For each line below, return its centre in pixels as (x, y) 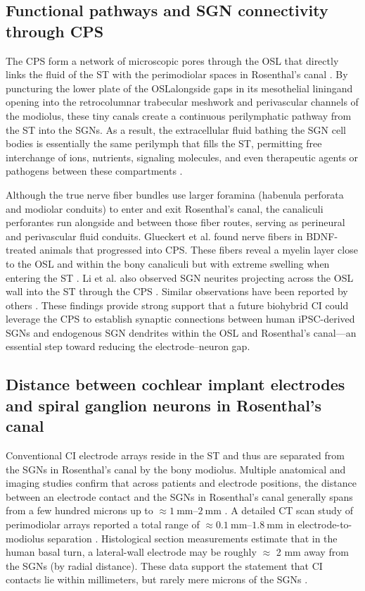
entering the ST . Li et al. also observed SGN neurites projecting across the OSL (180, 277)
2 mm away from (312, 552)
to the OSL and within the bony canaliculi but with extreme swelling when (168, 263)
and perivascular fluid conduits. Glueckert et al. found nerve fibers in (154, 236)
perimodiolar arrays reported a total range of (103, 524)
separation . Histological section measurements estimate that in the (192, 538)
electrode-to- (325, 524)
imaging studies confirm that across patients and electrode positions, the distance (181, 483)
